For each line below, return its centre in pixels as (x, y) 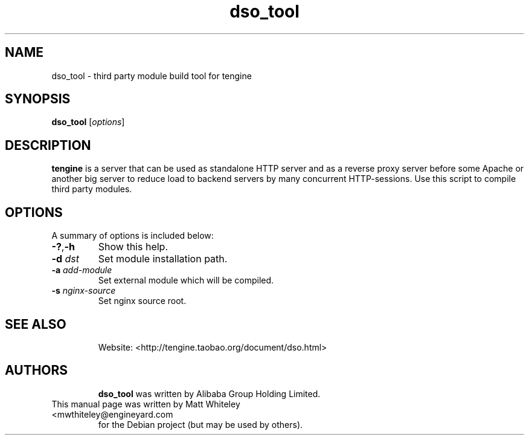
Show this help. (133, 247)
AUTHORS (37, 370)
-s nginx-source (84, 291)
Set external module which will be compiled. (186, 280)
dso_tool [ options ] (88, 122)
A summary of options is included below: (133, 236)
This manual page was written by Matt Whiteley (146, 404)
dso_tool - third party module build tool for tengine (152, 76)
